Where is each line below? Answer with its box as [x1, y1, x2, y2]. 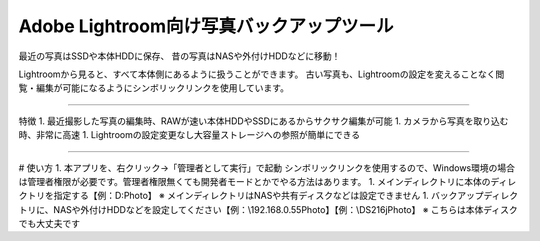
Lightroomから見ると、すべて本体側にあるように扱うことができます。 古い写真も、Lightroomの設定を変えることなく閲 [18, 68, 505, 80]
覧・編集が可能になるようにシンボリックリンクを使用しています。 [18, 82, 290, 94]
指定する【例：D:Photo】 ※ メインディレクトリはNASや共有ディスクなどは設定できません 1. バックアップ [53, 190, 484, 202]
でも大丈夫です [18, 218, 80, 230]
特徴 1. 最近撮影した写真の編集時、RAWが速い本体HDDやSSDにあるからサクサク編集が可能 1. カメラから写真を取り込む [18, 115, 509, 127]
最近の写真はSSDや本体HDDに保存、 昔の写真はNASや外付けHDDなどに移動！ [18, 50, 341, 62]
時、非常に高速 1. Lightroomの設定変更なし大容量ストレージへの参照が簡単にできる [18, 129, 360, 141]
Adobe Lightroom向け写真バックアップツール [18, 15, 394, 37]
